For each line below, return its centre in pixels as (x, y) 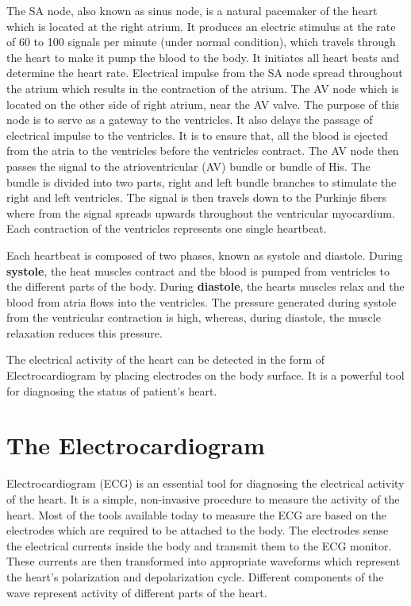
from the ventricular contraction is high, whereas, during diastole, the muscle (194, 317)
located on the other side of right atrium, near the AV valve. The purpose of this (203, 104)
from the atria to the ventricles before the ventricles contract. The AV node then (203, 151)
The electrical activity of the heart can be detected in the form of (166, 359)
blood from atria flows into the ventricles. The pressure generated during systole (202, 301)
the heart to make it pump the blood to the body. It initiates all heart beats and (203, 57)
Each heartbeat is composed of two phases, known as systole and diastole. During (205, 255)
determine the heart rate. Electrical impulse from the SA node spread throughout (205, 73)
